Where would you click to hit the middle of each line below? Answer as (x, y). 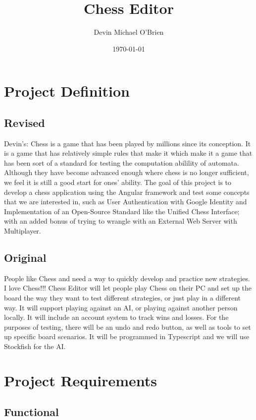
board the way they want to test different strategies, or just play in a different (123, 298)
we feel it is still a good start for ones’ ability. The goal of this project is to (118, 182)
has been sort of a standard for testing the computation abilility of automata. (122, 162)
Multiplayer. (23, 231)
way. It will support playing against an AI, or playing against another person (121, 307)
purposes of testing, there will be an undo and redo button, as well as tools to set (128, 327)
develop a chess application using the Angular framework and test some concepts (127, 192)
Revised (25, 122)
